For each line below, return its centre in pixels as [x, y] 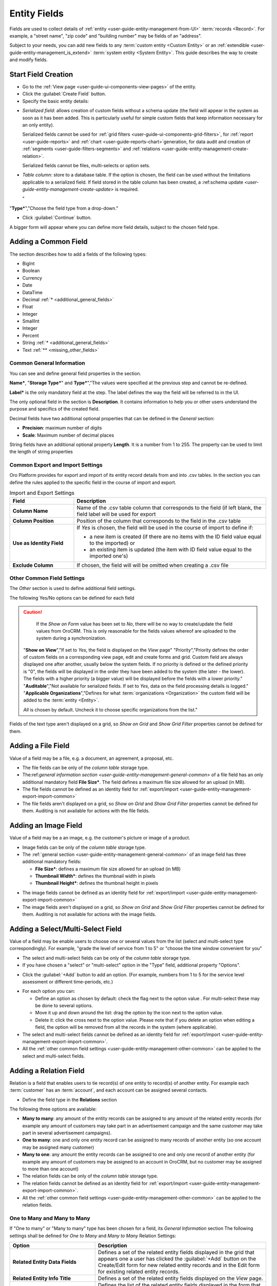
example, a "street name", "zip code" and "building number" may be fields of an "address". [106, 35]
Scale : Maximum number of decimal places [68, 435]
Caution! [33, 612]
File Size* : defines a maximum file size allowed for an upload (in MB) [108, 869]
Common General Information [47, 363]
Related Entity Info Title [42, 1278]
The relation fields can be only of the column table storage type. [90, 1176]
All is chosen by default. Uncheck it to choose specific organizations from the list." [110, 709]
